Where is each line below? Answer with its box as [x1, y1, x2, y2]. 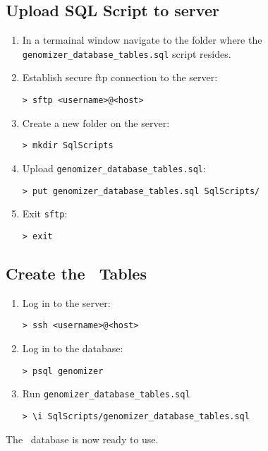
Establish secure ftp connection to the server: [22, 70, 218, 85]
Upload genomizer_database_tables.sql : [22, 160, 206, 175]
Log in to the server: [22, 295, 111, 310]
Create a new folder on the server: [22, 115, 170, 130]
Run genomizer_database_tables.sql [22, 386, 190, 401]
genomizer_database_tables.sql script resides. [22, 46, 231, 61]
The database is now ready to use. [6, 431, 159, 446]
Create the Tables [6, 262, 147, 284]
